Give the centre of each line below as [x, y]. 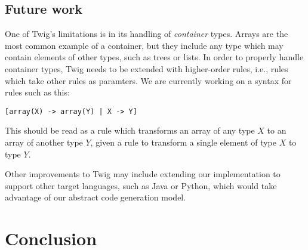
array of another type [44, 142]
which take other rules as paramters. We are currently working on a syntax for [148, 80]
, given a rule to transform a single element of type [183, 142]
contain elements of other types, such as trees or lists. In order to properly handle [154, 57]
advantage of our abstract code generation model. [96, 197]
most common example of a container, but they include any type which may [144, 45]
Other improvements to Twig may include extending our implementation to [143, 174]
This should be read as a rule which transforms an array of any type [130, 130]
